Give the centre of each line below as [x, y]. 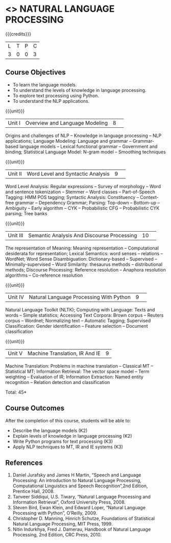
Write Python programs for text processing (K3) [63, 441]
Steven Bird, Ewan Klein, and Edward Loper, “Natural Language [79, 508]
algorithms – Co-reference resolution [44, 275]
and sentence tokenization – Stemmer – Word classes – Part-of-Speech [80, 192]
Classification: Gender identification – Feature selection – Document [77, 326]
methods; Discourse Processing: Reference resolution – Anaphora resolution [86, 269]
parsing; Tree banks [26, 213]
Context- [150, 197]
